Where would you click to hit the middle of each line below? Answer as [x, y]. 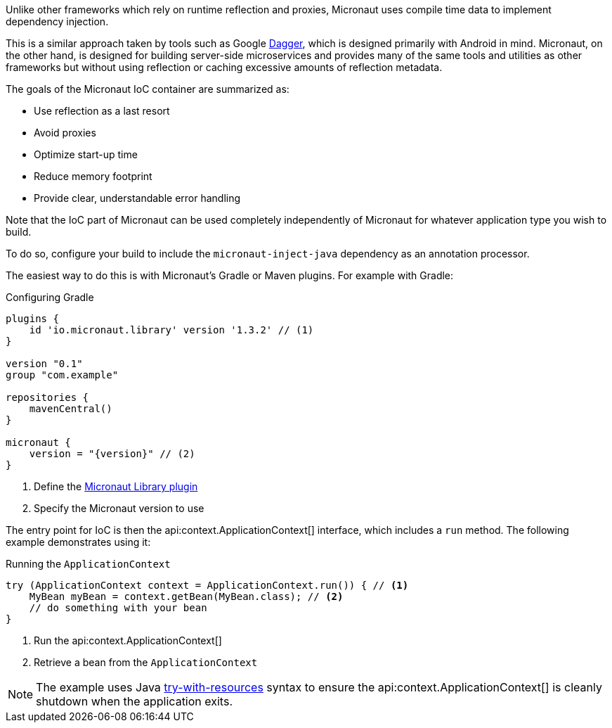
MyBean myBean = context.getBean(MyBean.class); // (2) [186, 596]
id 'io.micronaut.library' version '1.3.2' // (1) [171, 330]
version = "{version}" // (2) [112, 454]
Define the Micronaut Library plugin [116, 486]
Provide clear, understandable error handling [137, 198]
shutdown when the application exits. [134, 701]
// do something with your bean [118, 608]
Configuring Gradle [50, 297]
